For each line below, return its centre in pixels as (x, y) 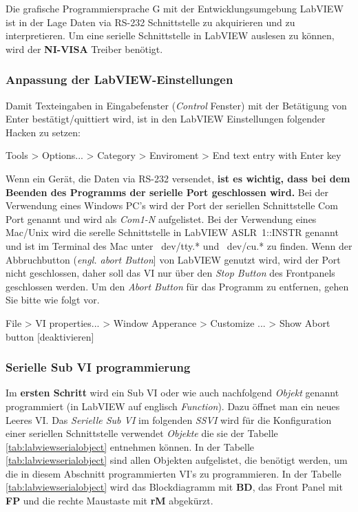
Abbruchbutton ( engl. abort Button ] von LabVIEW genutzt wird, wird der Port (173, 259)
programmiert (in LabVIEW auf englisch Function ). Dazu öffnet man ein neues (173, 406)
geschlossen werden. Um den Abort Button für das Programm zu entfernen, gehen (177, 286)
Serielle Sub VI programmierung (98, 367)
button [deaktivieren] (50, 336)
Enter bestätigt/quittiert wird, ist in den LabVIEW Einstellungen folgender (166, 119)
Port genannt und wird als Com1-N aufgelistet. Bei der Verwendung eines (161, 218)
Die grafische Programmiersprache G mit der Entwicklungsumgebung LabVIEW (175, 8)
